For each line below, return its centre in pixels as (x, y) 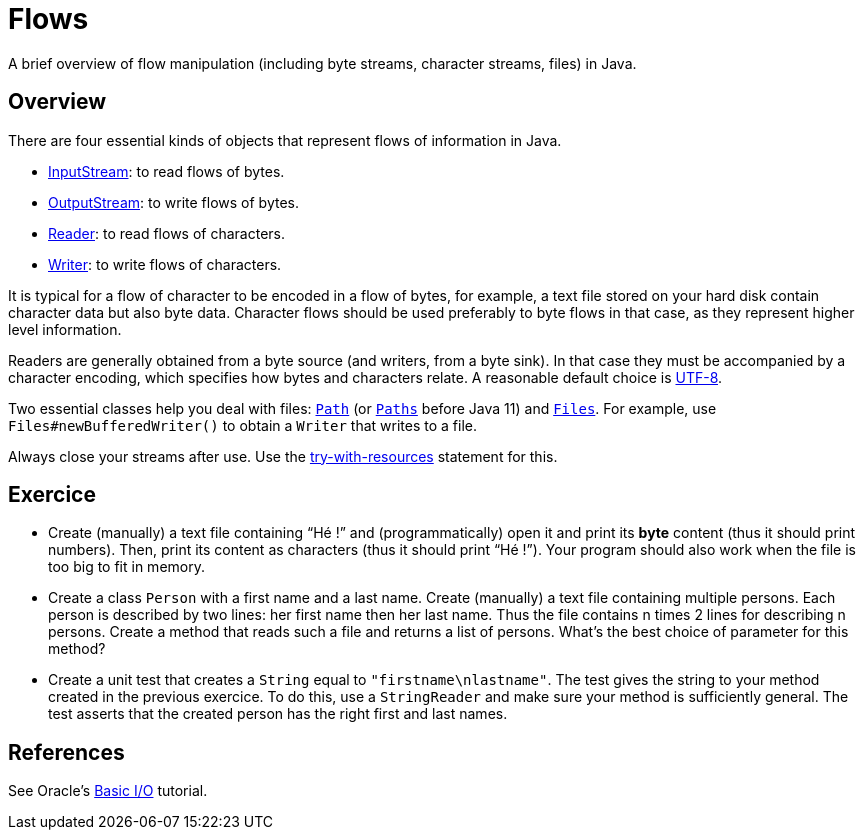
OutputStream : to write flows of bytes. (173, 202)
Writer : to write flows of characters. (165, 264)
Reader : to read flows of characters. (167, 233)
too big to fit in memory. (126, 567)
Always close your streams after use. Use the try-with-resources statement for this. (283, 456)
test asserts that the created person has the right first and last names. (278, 714)
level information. (65, 329)
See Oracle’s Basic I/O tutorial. (108, 791)
